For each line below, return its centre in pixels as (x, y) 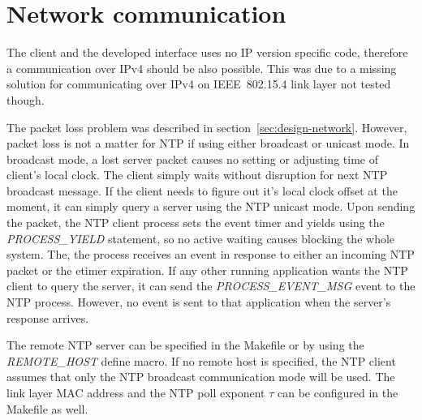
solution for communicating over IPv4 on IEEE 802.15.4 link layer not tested (199, 84)
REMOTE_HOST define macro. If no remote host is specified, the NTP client (201, 360)
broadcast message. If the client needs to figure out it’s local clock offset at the (202, 190)
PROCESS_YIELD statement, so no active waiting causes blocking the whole (201, 238)
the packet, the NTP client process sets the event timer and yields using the (196, 223)
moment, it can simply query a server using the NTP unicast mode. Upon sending (211, 206)
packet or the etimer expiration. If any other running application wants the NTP (207, 270)
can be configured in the (338, 392)
